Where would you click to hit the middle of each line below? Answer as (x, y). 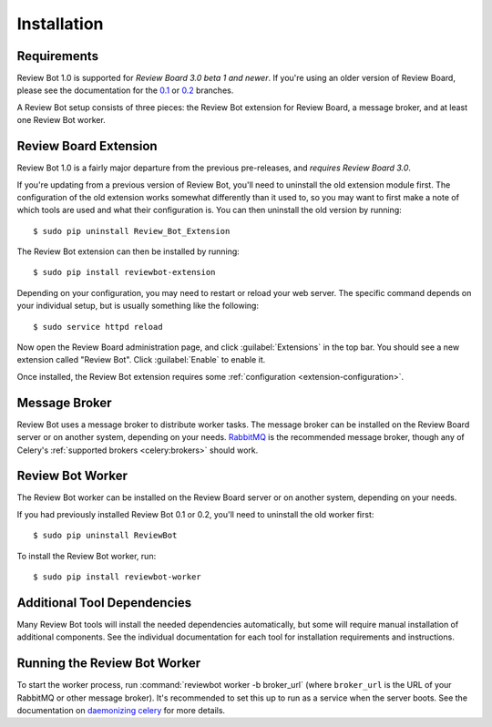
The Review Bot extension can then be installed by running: (128, 251)
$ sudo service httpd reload (98, 327)
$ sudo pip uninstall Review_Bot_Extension (132, 231)
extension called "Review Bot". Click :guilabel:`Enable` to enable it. (141, 360)
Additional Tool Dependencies (104, 603)
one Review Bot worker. (61, 120)
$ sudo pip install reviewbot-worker (118, 577)
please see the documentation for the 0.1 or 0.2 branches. (125, 90)
